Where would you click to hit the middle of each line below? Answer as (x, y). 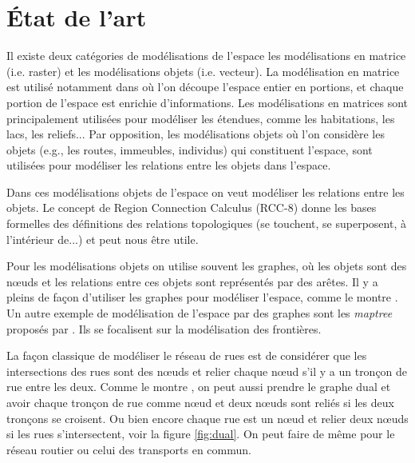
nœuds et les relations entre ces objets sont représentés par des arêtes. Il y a (192, 281)
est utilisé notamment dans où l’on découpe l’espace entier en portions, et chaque (205, 87)
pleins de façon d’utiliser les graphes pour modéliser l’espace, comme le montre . (202, 297)
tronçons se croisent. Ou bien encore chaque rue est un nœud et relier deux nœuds (207, 418)
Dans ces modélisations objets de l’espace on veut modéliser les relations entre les (206, 192)
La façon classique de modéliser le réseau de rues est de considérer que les (187, 355)
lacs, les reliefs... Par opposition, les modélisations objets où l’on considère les (196, 134)
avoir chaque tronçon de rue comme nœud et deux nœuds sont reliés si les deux (200, 402)
